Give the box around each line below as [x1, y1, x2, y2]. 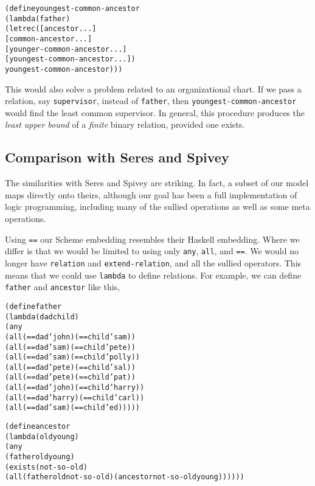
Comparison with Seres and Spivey [5, 148, 229, 167]
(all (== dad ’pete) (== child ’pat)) [5, 373, 136, 382]
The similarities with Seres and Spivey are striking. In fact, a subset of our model [5, 176, 309, 189]
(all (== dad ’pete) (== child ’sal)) [5, 363, 136, 372]
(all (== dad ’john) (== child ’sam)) [5, 332, 136, 341]
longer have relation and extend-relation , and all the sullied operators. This [5, 256, 302, 269]
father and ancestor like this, [5, 280, 120, 293]
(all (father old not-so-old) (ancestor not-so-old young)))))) [5, 473, 244, 482]
